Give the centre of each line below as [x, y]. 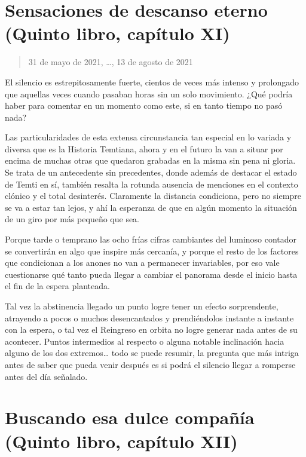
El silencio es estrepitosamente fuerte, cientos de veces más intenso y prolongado [152, 82]
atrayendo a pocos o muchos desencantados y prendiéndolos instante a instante [149, 318]
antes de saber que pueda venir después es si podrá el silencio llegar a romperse [150, 364]
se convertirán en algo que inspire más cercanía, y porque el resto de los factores [152, 251]
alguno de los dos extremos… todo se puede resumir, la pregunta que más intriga [152, 353]
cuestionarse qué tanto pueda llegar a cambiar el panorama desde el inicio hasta [151, 274]
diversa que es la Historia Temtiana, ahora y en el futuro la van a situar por [144, 148]
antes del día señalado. [46, 376]
